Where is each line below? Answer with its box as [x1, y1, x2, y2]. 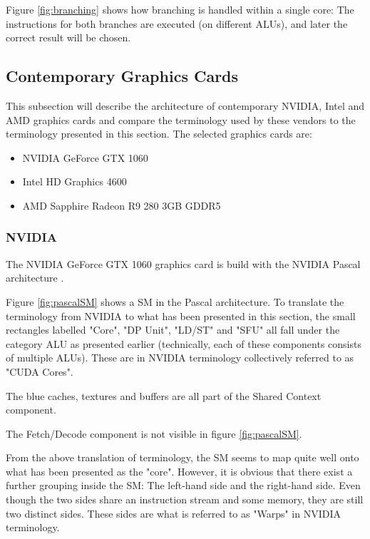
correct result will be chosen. [6, 30, 131, 45]
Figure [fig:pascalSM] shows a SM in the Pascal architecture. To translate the [6, 294, 344, 309]
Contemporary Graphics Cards [6, 65, 239, 87]
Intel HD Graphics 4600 [22, 174, 127, 189]
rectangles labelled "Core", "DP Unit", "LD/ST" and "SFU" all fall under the [6, 322, 340, 337]
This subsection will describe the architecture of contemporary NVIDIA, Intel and [6, 98, 365, 113]
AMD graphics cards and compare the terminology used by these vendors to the [6, 112, 356, 127]
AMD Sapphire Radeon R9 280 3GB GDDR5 [22, 197, 221, 212]
